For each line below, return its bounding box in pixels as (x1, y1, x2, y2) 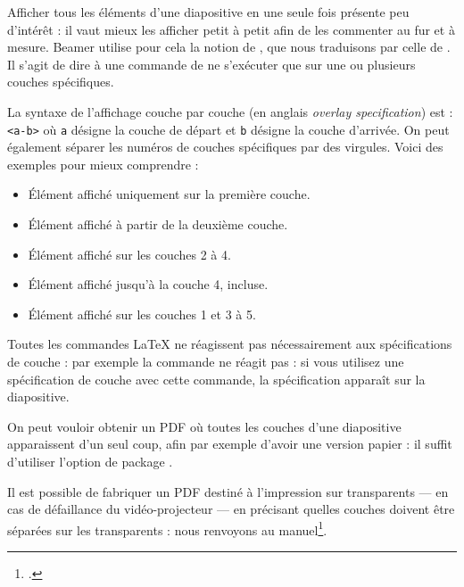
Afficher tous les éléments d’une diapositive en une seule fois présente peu (7, 3, 410, 21)
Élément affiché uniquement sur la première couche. (28, 185, 311, 203)
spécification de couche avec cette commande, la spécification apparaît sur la (7, 369, 426, 388)
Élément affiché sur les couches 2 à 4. (28, 244, 231, 263)
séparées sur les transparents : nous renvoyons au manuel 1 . (7, 517, 327, 539)
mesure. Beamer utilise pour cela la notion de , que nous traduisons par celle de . (7, 37, 451, 56)
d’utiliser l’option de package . (7, 451, 173, 470)
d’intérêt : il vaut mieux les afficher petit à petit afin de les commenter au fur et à (7, 20, 455, 38)
